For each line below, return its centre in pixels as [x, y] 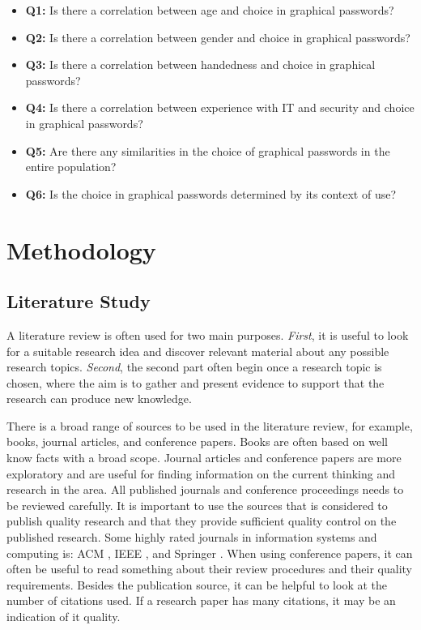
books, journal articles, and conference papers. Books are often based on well [197, 441]
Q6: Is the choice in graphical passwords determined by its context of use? [211, 193]
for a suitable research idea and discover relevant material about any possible [198, 351]
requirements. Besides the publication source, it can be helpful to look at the [197, 584]
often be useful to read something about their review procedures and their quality [210, 569]
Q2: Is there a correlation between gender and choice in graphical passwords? [218, 37]
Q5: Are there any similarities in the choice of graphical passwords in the [208, 150]
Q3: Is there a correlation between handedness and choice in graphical [200, 64]
